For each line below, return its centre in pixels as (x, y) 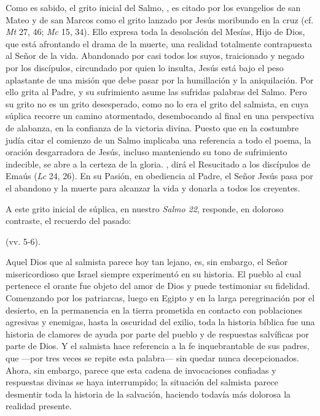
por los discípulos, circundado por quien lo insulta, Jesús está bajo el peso (145, 67)
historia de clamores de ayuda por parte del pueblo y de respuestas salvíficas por (157, 333)
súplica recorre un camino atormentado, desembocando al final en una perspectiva (160, 116)
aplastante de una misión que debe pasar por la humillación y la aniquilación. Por (160, 79)
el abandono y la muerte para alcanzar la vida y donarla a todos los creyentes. (153, 187)
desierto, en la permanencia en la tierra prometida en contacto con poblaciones (154, 310)
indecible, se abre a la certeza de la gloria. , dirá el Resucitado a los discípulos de (158, 164)
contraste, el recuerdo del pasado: (68, 221)
